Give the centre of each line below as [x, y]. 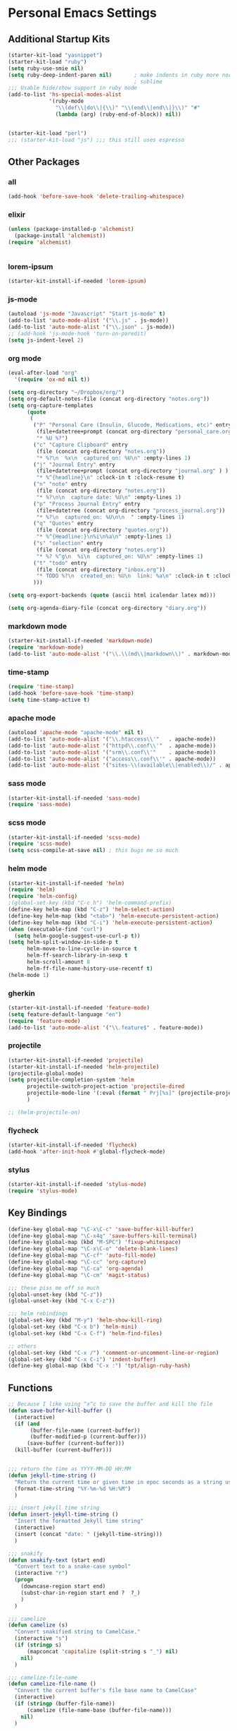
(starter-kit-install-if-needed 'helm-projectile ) [84, 1067]
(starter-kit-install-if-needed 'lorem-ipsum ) [77, 281]
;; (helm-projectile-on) [44, 1112]
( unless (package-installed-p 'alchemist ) [71, 229]
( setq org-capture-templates [51, 405]
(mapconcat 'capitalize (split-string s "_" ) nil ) [102, 1651]
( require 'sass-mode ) [40, 805]
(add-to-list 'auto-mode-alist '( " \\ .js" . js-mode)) [89, 321]
